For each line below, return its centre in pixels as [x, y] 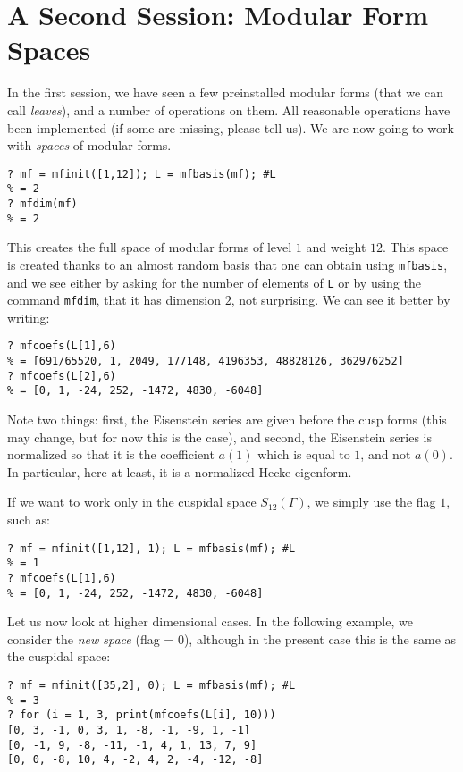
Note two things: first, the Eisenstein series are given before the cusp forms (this [227, 420]
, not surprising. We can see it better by [341, 300]
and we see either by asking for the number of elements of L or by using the [214, 282]
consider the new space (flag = [91, 638]
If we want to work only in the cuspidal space [132, 502]
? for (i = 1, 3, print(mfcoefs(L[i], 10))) [142, 715]
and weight [336, 247]
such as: [29, 520]
